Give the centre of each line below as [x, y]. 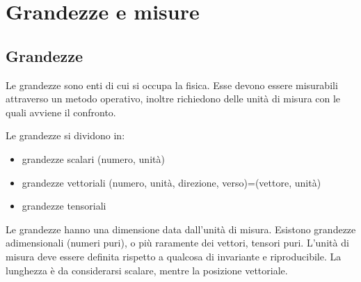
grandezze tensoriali [64, 206]
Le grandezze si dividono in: [65, 135]
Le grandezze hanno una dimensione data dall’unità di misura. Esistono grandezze [181, 229]
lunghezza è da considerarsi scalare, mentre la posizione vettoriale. [147, 270]
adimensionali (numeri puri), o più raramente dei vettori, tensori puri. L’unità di [177, 243]
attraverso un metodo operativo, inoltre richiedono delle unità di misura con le [173, 99]
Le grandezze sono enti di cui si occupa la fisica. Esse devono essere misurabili [172, 85]
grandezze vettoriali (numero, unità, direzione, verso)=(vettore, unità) [171, 182]
